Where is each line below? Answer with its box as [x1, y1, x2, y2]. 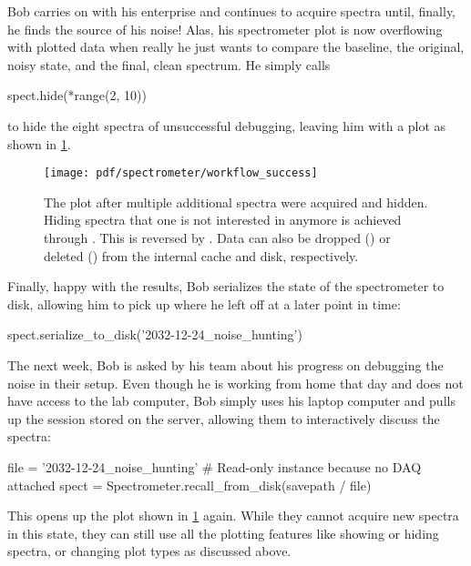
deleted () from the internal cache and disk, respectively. [44, 246, 359, 265]
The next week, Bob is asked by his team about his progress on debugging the [7, 355, 444, 374]
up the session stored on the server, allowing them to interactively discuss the [7, 409, 440, 428]
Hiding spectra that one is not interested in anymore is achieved [44, 210, 402, 229]
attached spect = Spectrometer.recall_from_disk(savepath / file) [7, 475, 372, 494]
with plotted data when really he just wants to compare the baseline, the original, [7, 37, 465, 56]
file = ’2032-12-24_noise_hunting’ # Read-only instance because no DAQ [7, 457, 422, 476]
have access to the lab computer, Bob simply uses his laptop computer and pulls [7, 391, 456, 410]
